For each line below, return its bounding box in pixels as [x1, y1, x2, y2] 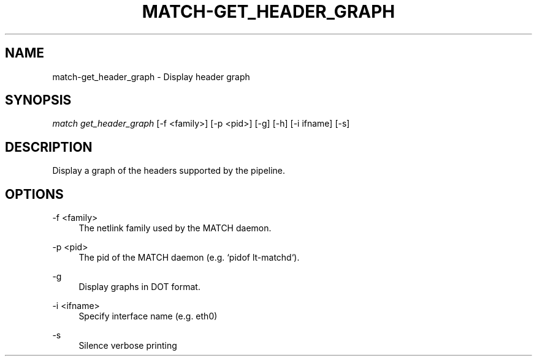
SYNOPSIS [5, 92, 72, 108]
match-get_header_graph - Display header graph [52, 71, 250, 82]
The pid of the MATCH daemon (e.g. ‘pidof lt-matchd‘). [78, 252, 300, 263]
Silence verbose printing [78, 340, 177, 351]
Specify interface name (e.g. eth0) [78, 311, 218, 322]
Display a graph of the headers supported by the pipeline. [52, 165, 286, 176]
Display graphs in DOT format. [78, 281, 200, 292]
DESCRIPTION [5, 139, 93, 155]
